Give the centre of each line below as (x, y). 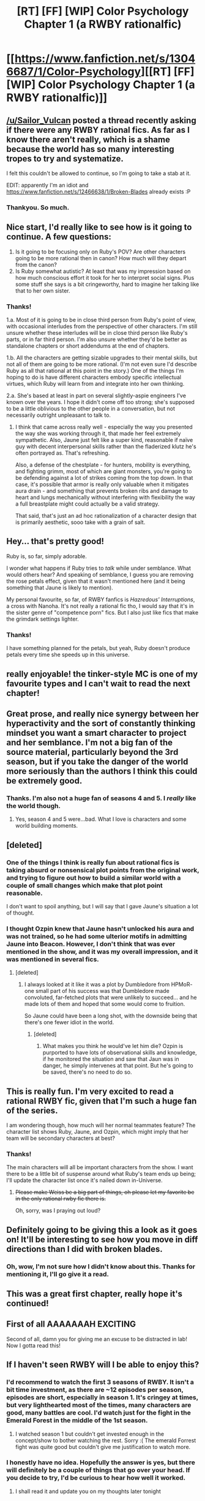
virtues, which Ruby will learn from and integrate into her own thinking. (95, 384)
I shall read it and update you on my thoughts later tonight (88, 1491)
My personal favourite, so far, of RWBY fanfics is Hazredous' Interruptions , (101, 599)
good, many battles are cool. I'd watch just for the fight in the (99, 1413)
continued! (28, 1304)
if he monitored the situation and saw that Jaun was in (111, 1059)
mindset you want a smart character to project (96, 733)
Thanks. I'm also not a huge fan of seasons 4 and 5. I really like (101, 798)
